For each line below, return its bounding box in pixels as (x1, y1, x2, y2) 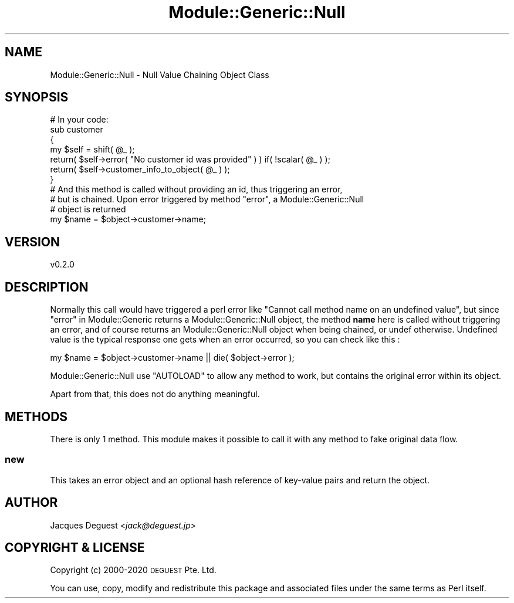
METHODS (5, 409, 68, 424)
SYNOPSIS (5, 90, 69, 105)
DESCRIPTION (5, 279, 89, 294)
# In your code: (50, 114, 109, 125)
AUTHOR (5, 495, 58, 510)
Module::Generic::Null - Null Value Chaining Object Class (50, 69, 269, 80)
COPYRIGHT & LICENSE (5, 540, 145, 555)
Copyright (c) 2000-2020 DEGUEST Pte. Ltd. (50, 565, 217, 575)
